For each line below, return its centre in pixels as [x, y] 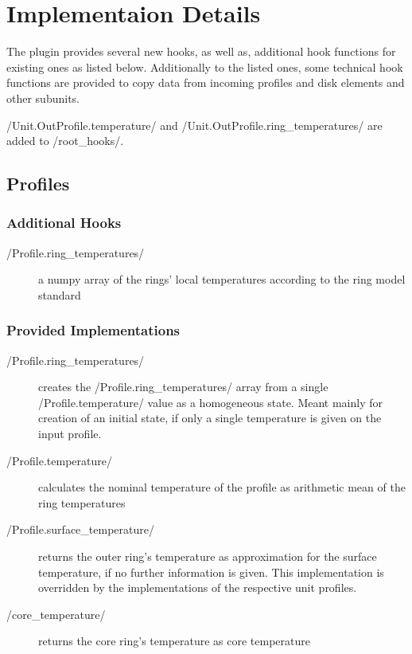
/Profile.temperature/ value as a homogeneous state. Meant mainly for [211, 402]
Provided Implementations [93, 330]
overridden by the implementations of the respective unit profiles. [198, 587]
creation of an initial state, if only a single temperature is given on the [210, 418]
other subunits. [43, 98]
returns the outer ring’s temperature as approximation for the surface [208, 556]
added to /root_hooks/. [65, 141]
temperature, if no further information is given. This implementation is [211, 572]
